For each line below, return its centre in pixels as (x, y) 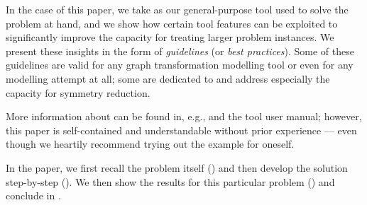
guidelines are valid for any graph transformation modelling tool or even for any (180, 65)
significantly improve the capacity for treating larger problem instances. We (170, 37)
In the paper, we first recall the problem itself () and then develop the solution (177, 167)
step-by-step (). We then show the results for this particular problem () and (170, 181)
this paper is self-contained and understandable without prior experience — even (181, 130)
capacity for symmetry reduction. (78, 92)
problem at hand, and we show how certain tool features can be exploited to (172, 23)
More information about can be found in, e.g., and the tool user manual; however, (184, 116)
